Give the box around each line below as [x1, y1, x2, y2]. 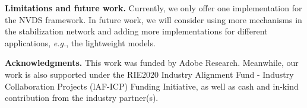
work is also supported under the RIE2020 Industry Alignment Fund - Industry [5, 68, 294, 80]
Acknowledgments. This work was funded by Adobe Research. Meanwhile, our [5, 56, 299, 69]
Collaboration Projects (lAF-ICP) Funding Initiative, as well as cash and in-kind [5, 80, 299, 92]
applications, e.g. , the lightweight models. [5, 36, 156, 49]
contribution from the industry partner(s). [5, 91, 159, 104]
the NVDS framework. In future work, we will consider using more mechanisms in [5, 13, 302, 26]
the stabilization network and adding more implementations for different [5, 25, 268, 37]
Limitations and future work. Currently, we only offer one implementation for [5, 2, 302, 14]
